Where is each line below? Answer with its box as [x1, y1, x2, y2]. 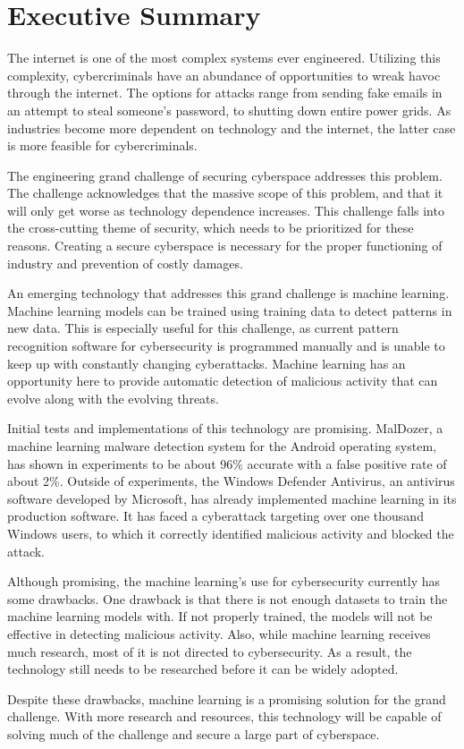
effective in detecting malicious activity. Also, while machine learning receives [7, 624, 431, 643]
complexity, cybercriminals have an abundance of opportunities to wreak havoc [7, 65, 441, 84]
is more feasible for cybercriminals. [7, 136, 198, 155]
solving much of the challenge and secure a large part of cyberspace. [7, 724, 380, 743]
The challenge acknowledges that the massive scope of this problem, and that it [7, 183, 443, 202]
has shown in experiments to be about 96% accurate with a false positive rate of [7, 454, 447, 472]
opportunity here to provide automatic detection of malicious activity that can [7, 371, 438, 390]
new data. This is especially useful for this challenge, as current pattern [7, 319, 399, 337]
